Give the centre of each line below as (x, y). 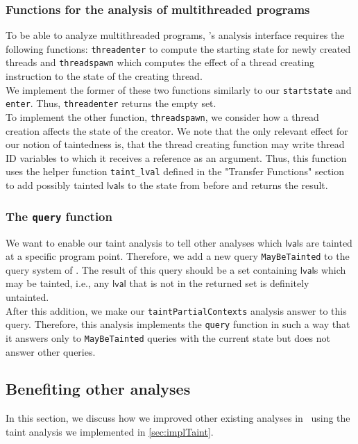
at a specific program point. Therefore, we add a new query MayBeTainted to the (178, 256)
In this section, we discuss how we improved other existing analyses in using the (178, 418)
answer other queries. (51, 351)
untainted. (27, 296)
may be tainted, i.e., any (58, 283)
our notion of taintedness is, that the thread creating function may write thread (175, 144)
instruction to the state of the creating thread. (104, 76)
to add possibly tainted (55, 185)
